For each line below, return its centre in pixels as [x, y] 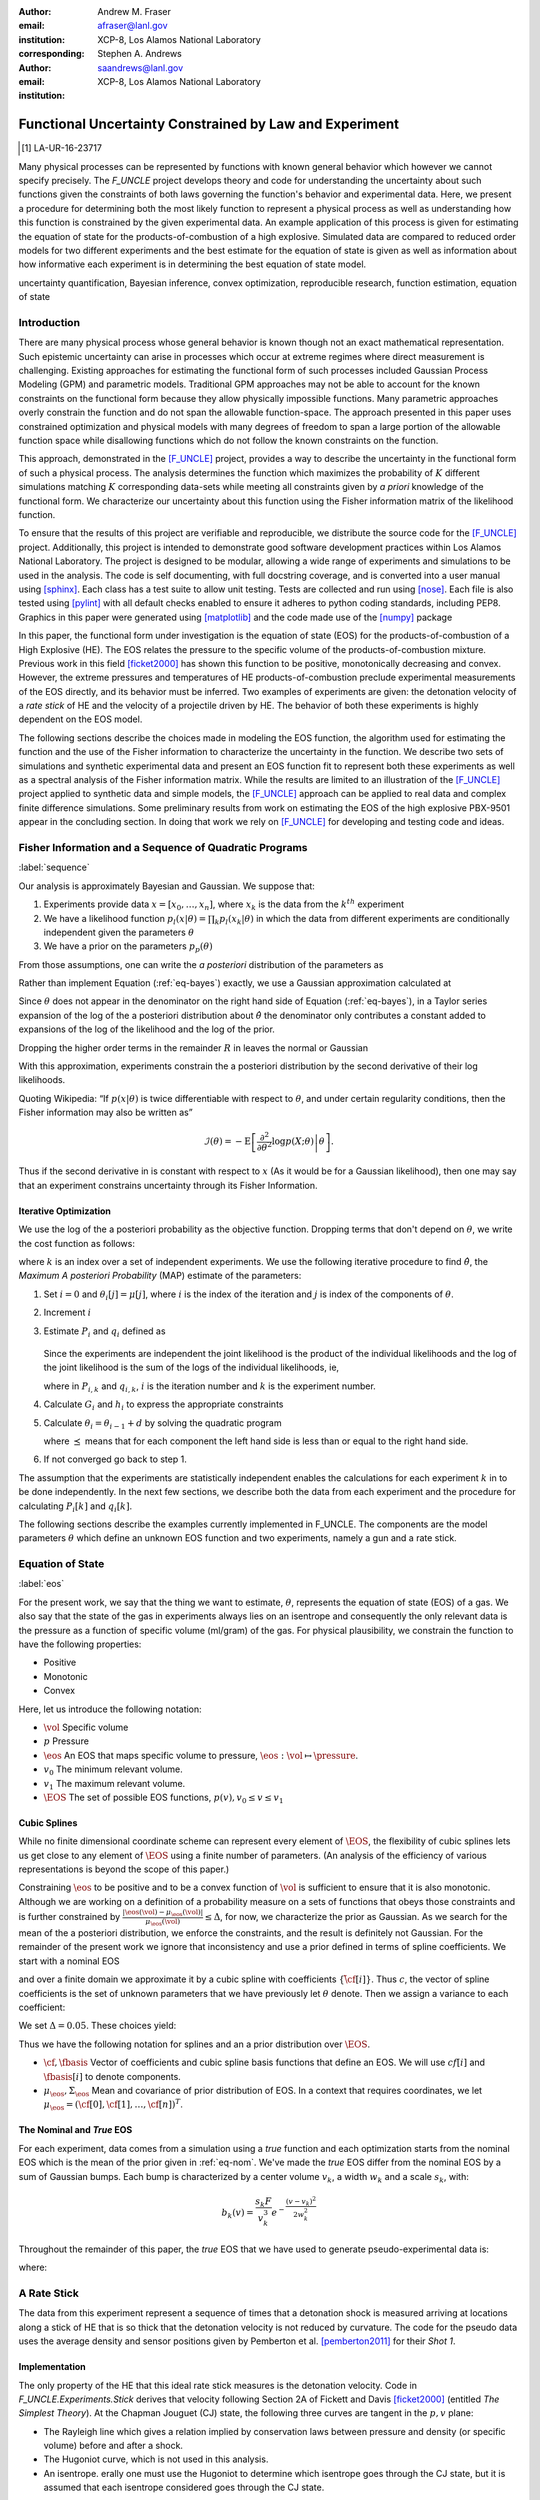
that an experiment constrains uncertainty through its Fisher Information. [168, 1185]
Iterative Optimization [65, 1211]
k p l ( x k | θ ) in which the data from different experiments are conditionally [362, 919]
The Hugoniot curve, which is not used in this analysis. [156, 2459]
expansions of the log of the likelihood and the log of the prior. [146, 1029]
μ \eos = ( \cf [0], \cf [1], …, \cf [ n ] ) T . [113, 2105]
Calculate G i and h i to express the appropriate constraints [163, 1405]
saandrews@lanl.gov [140, 67]
